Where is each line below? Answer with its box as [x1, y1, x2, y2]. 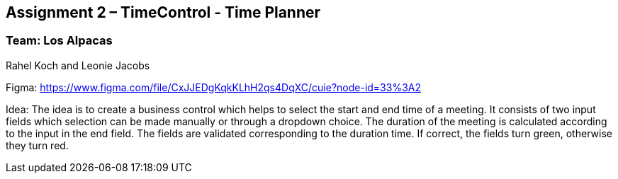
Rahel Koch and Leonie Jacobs [6, 59, 150, 71]
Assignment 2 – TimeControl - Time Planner [6, 4, 321, 21]
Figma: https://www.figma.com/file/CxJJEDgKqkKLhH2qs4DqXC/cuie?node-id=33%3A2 [6, 81, 421, 93]
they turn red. [6, 139, 69, 151]
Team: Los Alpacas [6, 33, 113, 48]
